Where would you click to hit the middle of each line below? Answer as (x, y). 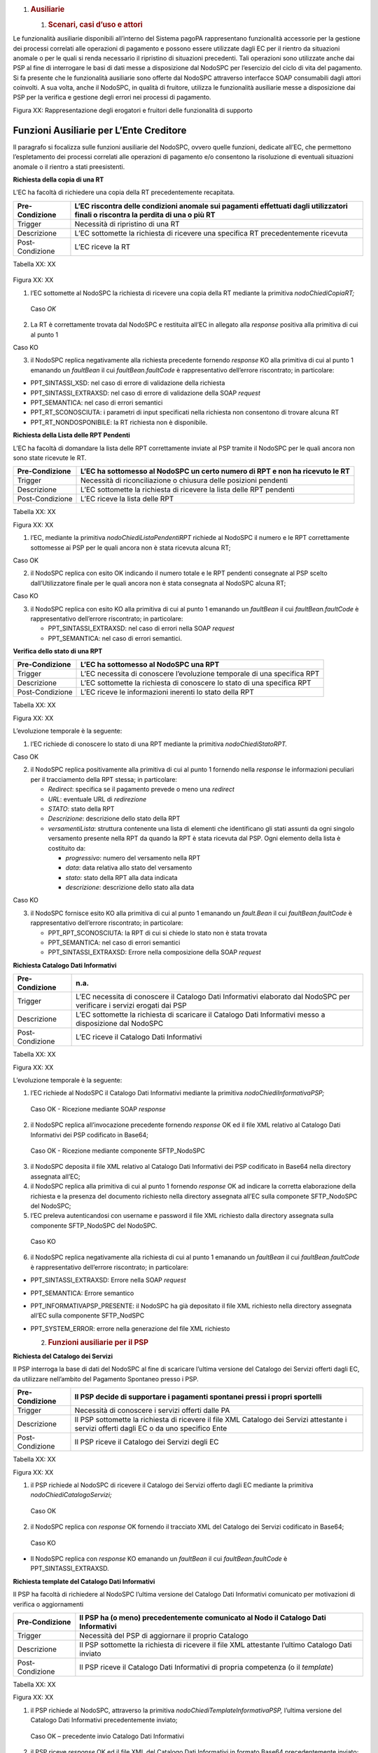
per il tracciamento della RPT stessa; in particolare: (104, 779)
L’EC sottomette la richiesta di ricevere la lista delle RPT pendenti (188, 489)
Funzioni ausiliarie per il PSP (98, 1343)
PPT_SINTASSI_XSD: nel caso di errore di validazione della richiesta (128, 383)
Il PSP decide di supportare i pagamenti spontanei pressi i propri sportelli (198, 1397)
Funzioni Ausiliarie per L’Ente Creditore (100, 130)
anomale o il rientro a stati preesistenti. (69, 167)
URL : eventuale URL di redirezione (97, 799)
